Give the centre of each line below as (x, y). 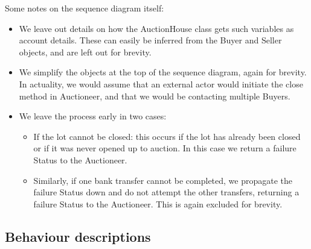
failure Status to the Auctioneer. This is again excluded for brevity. (158, 203)
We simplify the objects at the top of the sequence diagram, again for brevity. (163, 72)
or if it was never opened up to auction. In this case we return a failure (165, 148)
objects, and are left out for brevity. (85, 52)
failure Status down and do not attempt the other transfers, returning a (166, 192)
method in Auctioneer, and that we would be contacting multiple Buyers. (155, 96)
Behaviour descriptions (78, 236)
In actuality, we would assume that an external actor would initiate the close (161, 84)
